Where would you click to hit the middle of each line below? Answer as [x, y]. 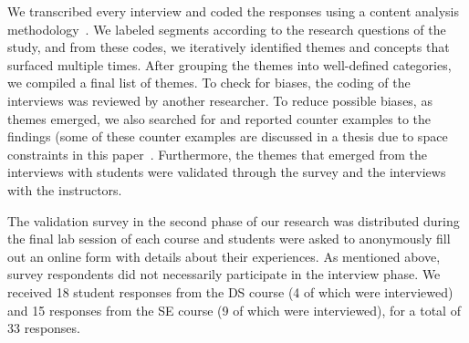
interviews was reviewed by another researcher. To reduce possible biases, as [220, 100]
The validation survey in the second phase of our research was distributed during [234, 220]
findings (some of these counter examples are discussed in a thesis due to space [228, 136]
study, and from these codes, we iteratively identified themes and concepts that [229, 47]
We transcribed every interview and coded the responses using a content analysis [233, 11]
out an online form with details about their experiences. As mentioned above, [224, 256]
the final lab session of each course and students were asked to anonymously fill [229, 239]
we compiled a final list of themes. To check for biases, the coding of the [209, 83]
